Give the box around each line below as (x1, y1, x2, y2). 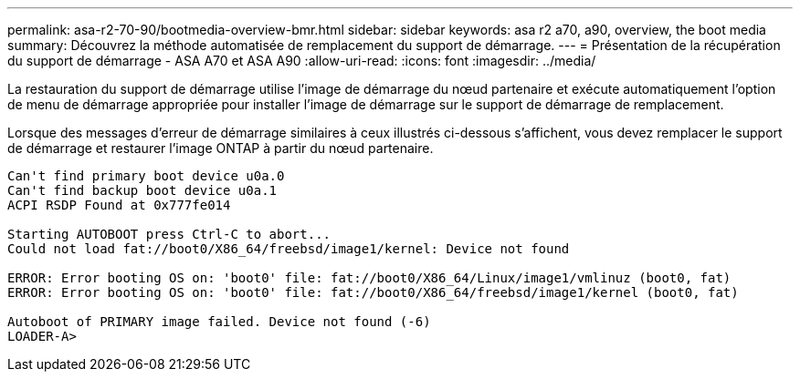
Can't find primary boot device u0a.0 (7, 169, 285, 183)
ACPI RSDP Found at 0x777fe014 (7, 198, 231, 212)
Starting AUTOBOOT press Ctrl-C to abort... (7, 227, 332, 241)
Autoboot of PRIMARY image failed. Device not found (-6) (7, 314, 431, 329)
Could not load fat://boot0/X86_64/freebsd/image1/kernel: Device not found (7, 241, 570, 256)
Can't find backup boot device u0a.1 (7, 183, 278, 198)
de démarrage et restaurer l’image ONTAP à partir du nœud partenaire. (7, 140, 434, 156)
